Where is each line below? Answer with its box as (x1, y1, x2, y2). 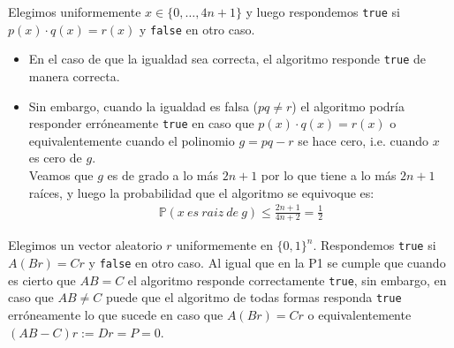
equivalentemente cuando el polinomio (28, 131, 235, 149)
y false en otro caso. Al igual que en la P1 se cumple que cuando (88, 253, 446, 272)
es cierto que (8, 270, 76, 289)
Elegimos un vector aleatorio (8, 236, 163, 254)
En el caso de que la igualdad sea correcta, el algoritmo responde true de (28, 49, 426, 68)
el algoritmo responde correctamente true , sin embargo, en (127, 270, 447, 289)
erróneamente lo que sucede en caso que (8, 305, 223, 323)
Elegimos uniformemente (8, 3, 141, 20)
